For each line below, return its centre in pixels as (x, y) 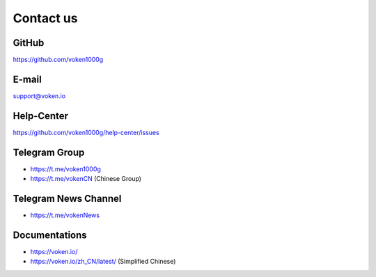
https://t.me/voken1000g (65, 169)
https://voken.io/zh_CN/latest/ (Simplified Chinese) (103, 262)
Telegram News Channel (67, 198)
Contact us (45, 18)
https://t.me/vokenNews (65, 215)
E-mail (27, 79)
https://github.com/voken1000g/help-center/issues (86, 132)
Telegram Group (49, 152)
